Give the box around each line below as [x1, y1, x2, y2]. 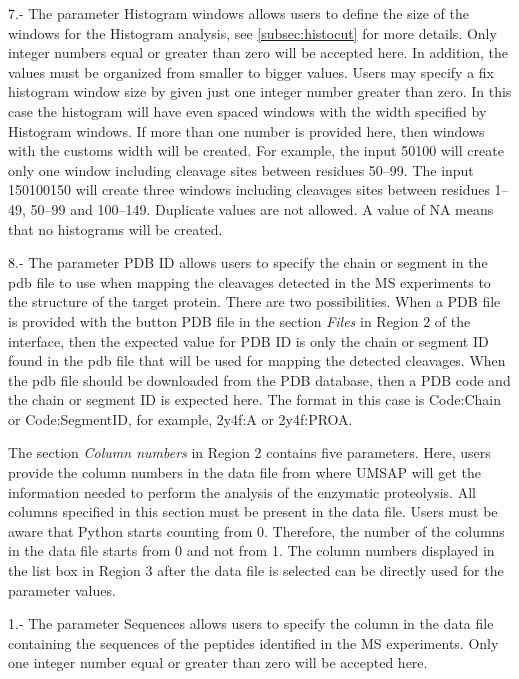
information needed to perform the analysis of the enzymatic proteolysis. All [8, 481, 476, 502]
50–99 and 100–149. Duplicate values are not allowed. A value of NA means [30, 198, 494, 219]
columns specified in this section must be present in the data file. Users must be [8, 501, 498, 522]
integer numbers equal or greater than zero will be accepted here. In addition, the [8, 42, 509, 63]
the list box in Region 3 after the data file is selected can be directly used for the [8, 560, 504, 581]
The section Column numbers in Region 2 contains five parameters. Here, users [8, 442, 491, 463]
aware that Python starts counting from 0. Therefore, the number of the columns [8, 520, 505, 541]
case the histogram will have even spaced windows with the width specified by [8, 100, 487, 121]
